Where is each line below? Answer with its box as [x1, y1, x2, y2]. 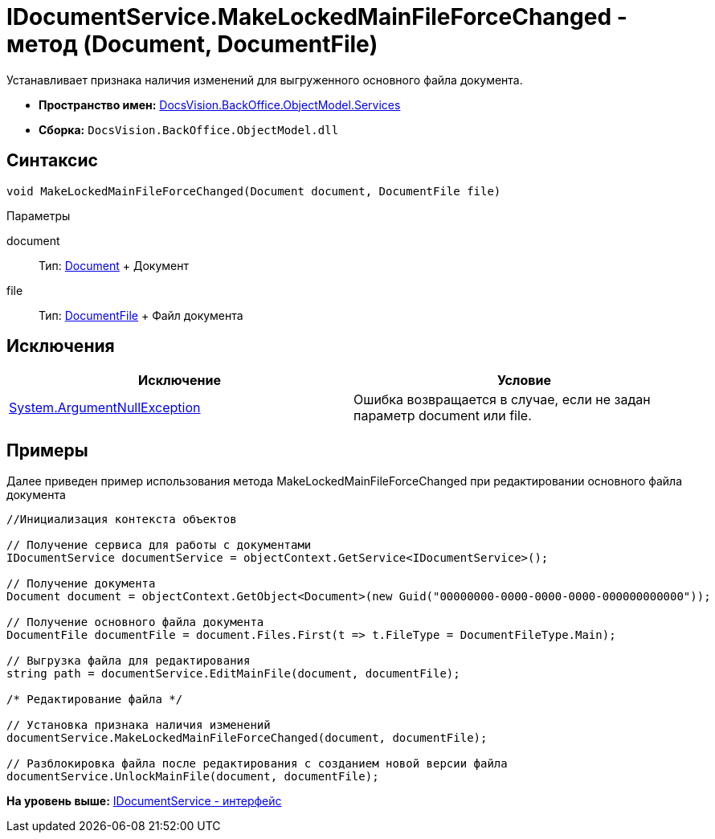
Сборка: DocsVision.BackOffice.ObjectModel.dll [39, 122, 339, 137]
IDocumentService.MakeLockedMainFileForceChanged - [6, 3, 627, 31]
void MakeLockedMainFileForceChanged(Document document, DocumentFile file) [6, 184, 501, 198]
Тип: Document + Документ [39, 258, 189, 272]
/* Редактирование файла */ [6, 693, 183, 706]
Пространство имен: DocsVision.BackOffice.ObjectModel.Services [39, 97, 401, 112]
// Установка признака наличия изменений [6, 718, 271, 732]
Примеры [6, 440, 88, 460]
